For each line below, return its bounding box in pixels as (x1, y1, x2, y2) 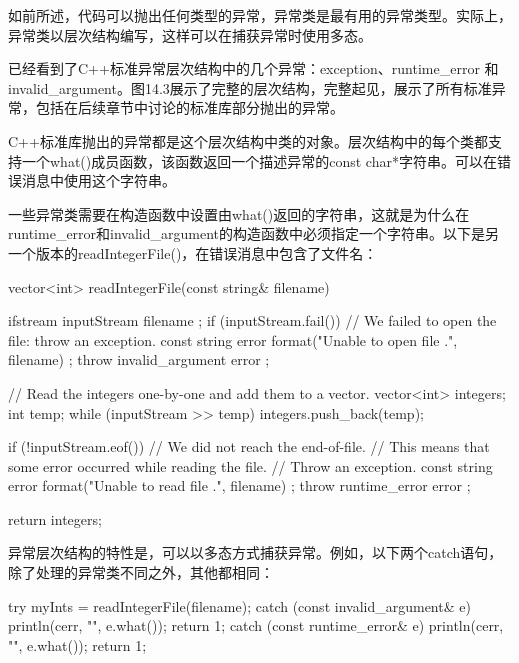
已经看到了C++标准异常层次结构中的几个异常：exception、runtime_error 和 (8, 58, 499, 79)
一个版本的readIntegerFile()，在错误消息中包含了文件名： (8, 242, 378, 263)
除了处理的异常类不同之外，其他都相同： (8, 562, 274, 583)
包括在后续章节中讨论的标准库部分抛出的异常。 (35, 97, 344, 118)
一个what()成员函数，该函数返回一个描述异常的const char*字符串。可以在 (21, 150, 497, 171)
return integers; (8, 508, 102, 529)
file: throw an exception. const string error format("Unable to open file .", (8, 329, 458, 350)
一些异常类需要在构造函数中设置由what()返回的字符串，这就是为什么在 (8, 203, 470, 224)
